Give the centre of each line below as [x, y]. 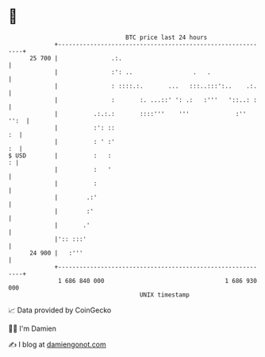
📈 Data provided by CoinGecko [60, 310]
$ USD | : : [60, 155]
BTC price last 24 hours [167, 37]
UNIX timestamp [165, 295]
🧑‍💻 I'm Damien [33, 328]
